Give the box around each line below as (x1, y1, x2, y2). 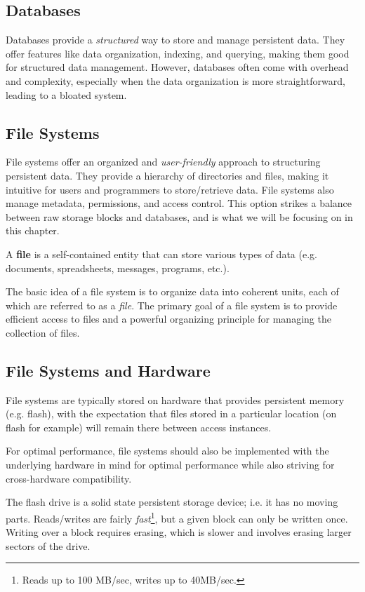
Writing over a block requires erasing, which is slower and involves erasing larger (6, 525, 352, 539)
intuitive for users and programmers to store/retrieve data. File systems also (6, 182, 334, 196)
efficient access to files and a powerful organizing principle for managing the (6, 311, 331, 326)
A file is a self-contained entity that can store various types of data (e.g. (6, 246, 317, 261)
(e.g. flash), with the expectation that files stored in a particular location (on (6, 406, 337, 421)
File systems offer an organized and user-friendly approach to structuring (6, 154, 321, 169)
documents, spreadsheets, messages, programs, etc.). (6, 260, 230, 275)
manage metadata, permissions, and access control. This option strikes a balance (6, 196, 352, 210)
